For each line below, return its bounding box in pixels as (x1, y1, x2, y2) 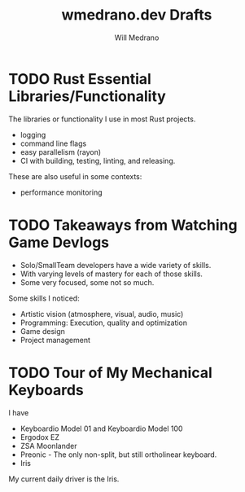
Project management (20, 335, 91, 345)
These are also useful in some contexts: (8, 171, 142, 181)
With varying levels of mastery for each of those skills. (20, 269, 203, 279)
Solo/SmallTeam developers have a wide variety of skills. (20, 260, 212, 270)
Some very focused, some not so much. (20, 277, 155, 287)
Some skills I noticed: (8, 293, 80, 303)
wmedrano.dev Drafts (61, 6, 212, 24)
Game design (20, 326, 65, 336)
